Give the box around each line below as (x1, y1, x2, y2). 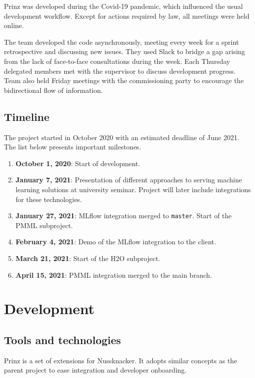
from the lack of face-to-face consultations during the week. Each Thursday (4, 56, 230, 66)
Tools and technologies (4, 332, 121, 347)
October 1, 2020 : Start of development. (15, 158, 141, 168)
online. (4, 20, 24, 30)
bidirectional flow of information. (4, 85, 103, 95)
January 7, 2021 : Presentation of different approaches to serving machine (15, 174, 242, 185)
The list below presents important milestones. (4, 142, 142, 152)
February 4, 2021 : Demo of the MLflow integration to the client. (15, 236, 216, 247)
